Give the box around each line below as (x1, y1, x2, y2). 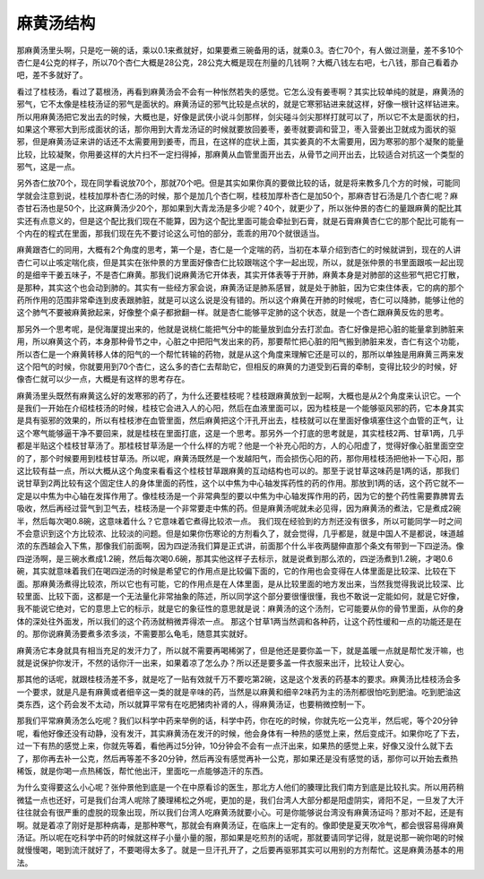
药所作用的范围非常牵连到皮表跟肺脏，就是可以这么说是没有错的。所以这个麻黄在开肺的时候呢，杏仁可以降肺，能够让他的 (16, 294, 464, 305)
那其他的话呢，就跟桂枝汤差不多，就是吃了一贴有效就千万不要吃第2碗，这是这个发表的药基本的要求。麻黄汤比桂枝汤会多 (16, 674, 462, 685)
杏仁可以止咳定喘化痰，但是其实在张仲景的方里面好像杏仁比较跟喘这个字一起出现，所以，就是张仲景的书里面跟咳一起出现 (16, 256, 464, 268)
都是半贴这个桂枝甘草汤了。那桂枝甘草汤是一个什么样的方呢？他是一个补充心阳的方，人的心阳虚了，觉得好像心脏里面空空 (16, 440, 464, 452)
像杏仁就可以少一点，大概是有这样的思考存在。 (16, 374, 190, 384)
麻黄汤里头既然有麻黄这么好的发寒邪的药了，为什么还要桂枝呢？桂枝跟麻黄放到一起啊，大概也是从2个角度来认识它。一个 (16, 390, 462, 401)
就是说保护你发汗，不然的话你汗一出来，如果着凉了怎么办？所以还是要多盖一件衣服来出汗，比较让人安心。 (16, 657, 410, 668)
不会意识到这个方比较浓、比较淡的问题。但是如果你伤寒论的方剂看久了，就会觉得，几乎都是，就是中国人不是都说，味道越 (16, 529, 464, 539)
